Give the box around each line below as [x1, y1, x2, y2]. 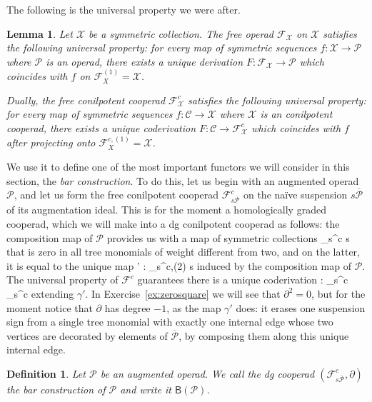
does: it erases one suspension [236, 300, 366, 315]
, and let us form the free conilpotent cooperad [14, 187, 219, 202]
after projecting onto [6, 135, 96, 150]
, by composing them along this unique [179, 328, 349, 343]
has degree [104, 300, 151, 315]
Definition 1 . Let [6, 366, 86, 381]
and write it [120, 381, 171, 396]
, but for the [311, 286, 366, 301]
